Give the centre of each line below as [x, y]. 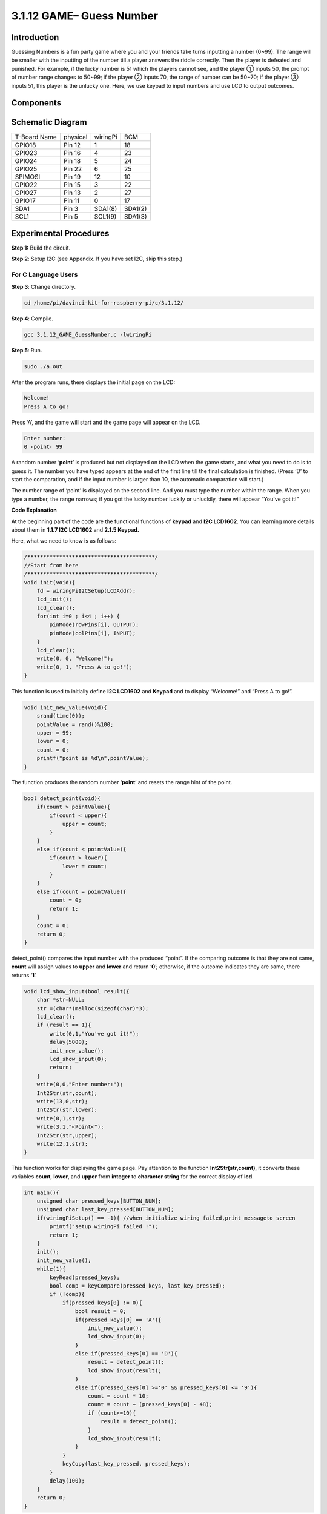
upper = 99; [54, 732]
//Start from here [51, 565]
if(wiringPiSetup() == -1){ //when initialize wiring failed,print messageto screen [166, 1218]
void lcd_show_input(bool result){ [77, 991]
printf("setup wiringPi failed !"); [104, 1227]
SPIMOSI [28, 177]
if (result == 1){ [64, 1025]
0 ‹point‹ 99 [43, 447]
